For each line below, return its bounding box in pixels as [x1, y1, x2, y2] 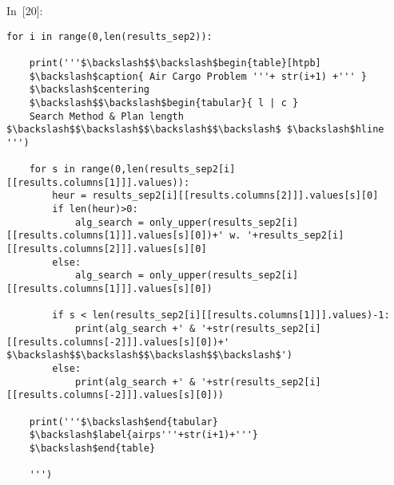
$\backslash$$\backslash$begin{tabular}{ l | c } [29, 97, 299, 108]
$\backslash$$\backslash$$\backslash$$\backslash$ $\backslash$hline [6, 124, 384, 136]
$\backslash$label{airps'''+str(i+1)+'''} [29, 429, 258, 441]
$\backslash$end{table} [29, 442, 156, 454]
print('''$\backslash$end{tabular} [29, 416, 218, 428]
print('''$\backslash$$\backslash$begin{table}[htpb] [29, 57, 321, 69]
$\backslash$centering [29, 84, 149, 96]
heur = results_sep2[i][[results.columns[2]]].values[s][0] [52, 190, 379, 202]
